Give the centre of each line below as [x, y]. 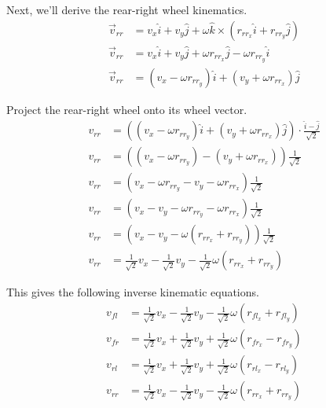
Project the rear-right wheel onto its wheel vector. [127, 109]
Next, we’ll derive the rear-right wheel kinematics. [127, 9]
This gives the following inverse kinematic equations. [133, 292]
